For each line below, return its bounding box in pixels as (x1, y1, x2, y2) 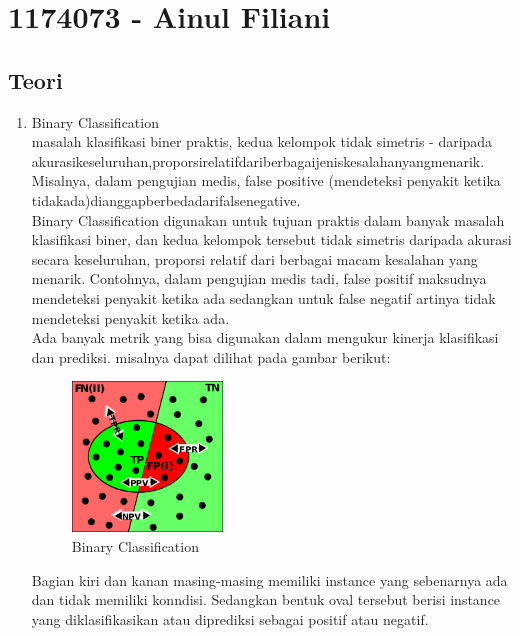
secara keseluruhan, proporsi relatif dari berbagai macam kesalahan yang (31, 248, 478, 269)
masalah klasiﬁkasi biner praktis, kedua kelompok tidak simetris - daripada (31, 131, 493, 152)
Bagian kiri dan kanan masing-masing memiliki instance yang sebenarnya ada (31, 569, 508, 590)
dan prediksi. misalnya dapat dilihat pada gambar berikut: (31, 346, 391, 367)
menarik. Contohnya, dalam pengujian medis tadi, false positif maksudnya (31, 268, 487, 289)
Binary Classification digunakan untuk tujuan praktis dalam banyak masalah (31, 209, 505, 230)
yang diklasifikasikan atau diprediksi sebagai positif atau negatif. (31, 608, 429, 629)
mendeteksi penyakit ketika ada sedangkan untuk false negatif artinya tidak (31, 287, 496, 308)
